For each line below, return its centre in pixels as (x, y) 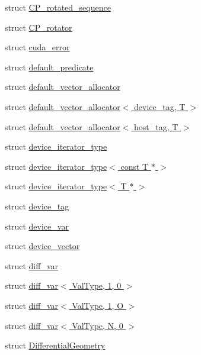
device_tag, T (159, 106)
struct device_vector (42, 246)
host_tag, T (156, 126)
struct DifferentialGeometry (55, 345)
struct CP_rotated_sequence (58, 7)
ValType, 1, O (98, 305)
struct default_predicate (49, 67)
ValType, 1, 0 (97, 285)
